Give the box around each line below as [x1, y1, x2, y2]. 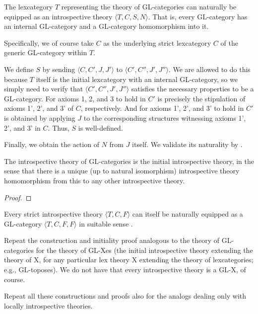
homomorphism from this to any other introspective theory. [4, 175, 185, 185]
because [4, 74, 28, 84]
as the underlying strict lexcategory [103, 37, 211, 48]
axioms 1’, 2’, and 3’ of [4, 103, 74, 113]
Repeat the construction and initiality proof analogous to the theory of [4, 235, 220, 245]
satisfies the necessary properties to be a [131, 83, 254, 94]
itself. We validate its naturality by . [132, 139, 243, 150]
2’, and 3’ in [4, 122, 41, 133]
